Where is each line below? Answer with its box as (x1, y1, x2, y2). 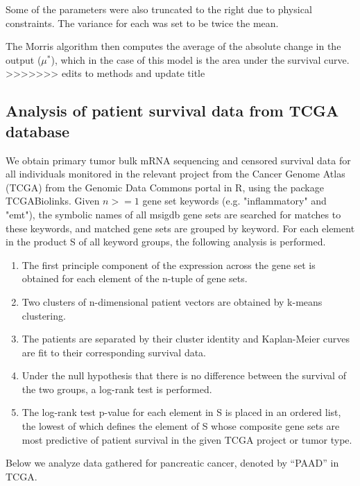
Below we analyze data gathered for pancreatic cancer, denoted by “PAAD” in (6, 455, 339, 470)
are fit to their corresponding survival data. (22, 345, 207, 359)
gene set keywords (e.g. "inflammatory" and (142, 193, 327, 208)
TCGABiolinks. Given (6, 193, 100, 208)
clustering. (22, 308, 66, 322)
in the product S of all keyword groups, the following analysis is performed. (6, 234, 326, 249)
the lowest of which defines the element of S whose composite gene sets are (22, 419, 340, 433)
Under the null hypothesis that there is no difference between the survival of (22, 368, 346, 383)
